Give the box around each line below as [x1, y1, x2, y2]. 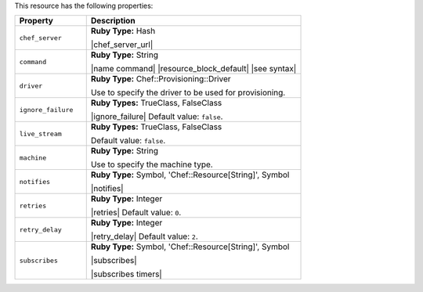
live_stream [19, 129, 62, 138]
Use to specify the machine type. [90, 159, 213, 170]
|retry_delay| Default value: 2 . [90, 231, 199, 242]
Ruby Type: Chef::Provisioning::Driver [90, 74, 231, 85]
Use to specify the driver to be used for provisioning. [90, 87, 286, 98]
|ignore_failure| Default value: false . [90, 111, 223, 122]
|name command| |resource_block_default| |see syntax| [90, 63, 297, 74]
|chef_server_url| [90, 39, 154, 50]
